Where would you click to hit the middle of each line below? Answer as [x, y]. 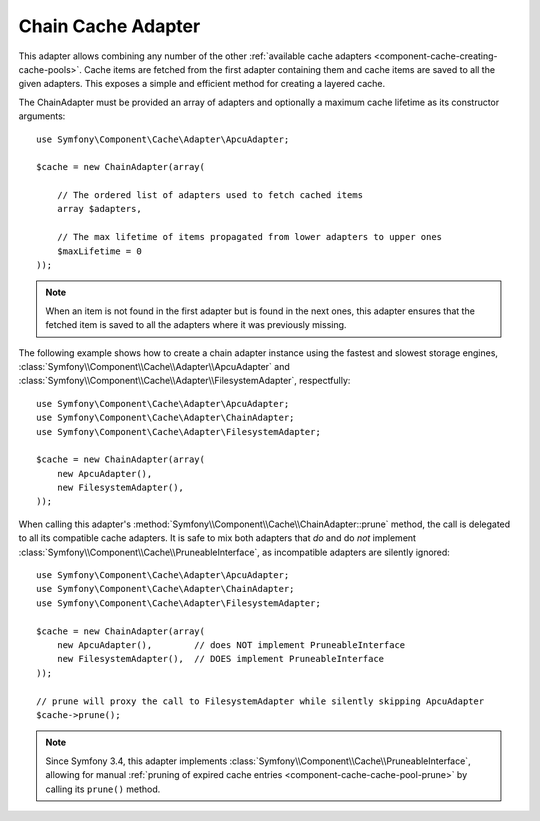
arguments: [42, 116]
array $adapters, [99, 209]
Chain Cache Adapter [109, 26]
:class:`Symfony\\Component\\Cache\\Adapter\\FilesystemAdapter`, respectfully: [184, 381]
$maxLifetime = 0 [99, 251]
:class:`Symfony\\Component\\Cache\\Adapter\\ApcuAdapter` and [154, 366]
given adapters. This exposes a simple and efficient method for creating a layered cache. [201, 84]
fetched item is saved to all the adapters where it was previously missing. [196, 325]
